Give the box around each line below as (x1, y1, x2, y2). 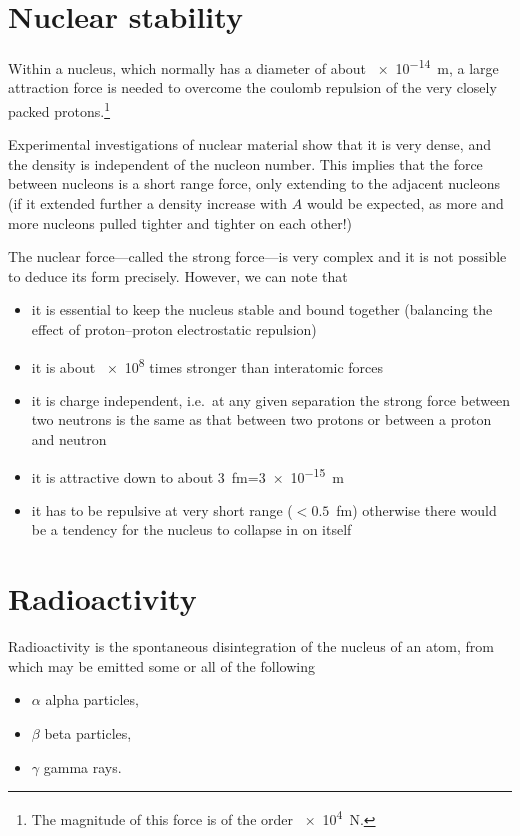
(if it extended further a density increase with (8, 193, 288, 213)
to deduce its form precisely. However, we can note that (8, 265, 348, 286)
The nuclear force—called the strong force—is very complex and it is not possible (8, 246, 507, 267)
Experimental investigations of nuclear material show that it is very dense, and (8, 134, 491, 155)
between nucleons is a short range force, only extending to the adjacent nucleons (8, 173, 500, 194)
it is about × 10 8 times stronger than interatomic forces (31, 353, 384, 377)
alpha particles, (45, 689, 139, 710)
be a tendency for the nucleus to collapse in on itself (31, 519, 352, 540)
